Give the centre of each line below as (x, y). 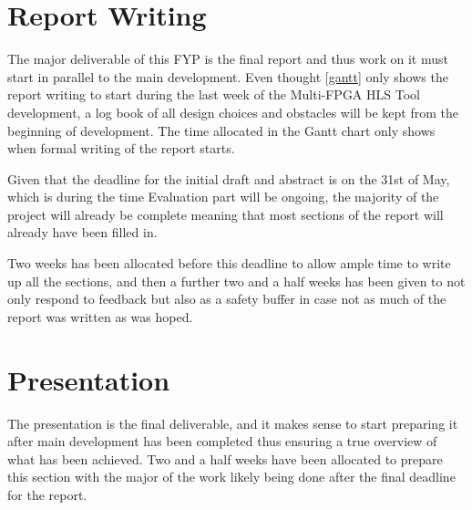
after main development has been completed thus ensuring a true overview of (222, 441)
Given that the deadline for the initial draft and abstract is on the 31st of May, (229, 178)
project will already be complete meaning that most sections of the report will (226, 214)
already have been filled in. (82, 232)
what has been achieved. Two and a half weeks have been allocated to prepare (225, 458)
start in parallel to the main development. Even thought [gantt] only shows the (228, 76)
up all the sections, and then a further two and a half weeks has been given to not (236, 281)
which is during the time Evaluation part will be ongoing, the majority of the (223, 197)
